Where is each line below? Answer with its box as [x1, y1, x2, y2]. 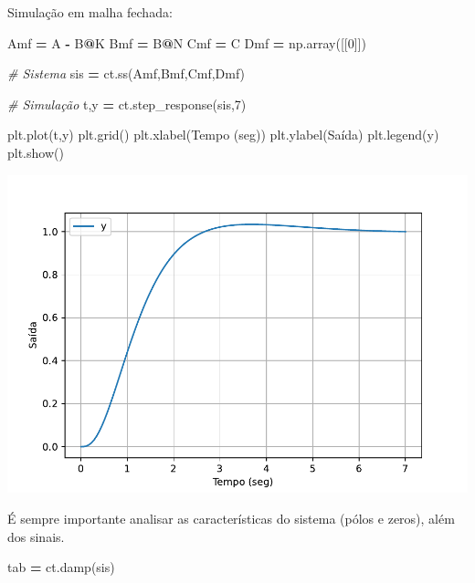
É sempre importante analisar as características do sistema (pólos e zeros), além [7, 509, 455, 528]
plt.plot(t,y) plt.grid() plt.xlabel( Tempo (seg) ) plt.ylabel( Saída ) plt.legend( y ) [7, 125, 439, 144]
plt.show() [7, 142, 64, 161]
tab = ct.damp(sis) [7, 557, 115, 577]
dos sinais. [7, 526, 65, 546]
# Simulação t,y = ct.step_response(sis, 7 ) [7, 94, 247, 113]
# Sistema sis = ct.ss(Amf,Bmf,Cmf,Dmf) [7, 64, 246, 83]
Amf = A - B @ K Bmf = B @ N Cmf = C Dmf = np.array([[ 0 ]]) [7, 33, 366, 52]
